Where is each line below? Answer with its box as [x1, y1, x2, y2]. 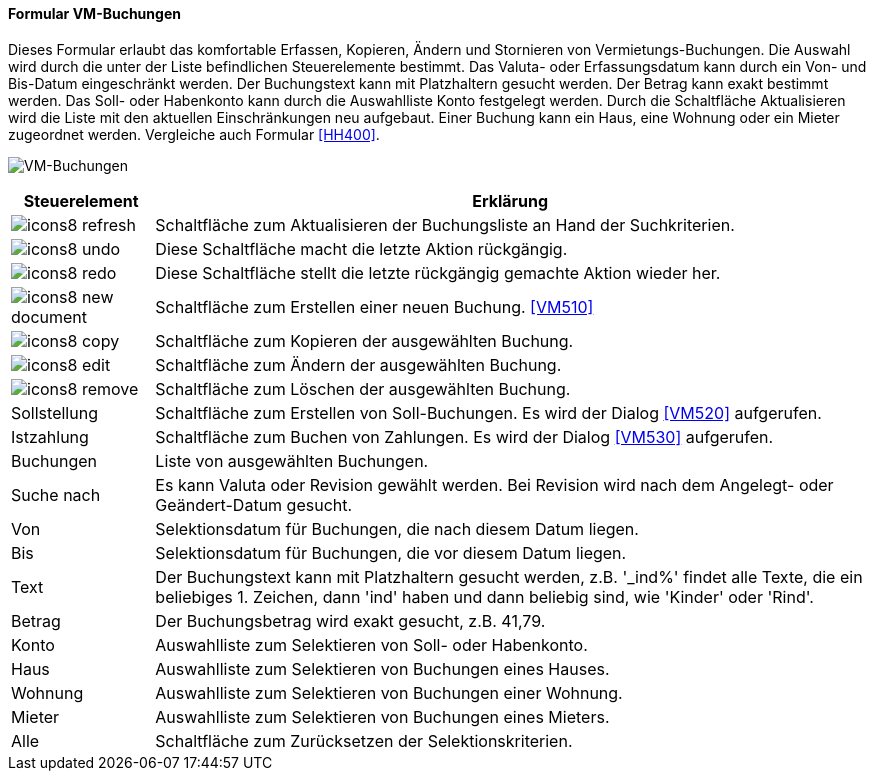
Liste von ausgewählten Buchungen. [155, 450, 429, 471]
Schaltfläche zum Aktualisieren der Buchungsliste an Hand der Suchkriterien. [155, 214, 735, 235]
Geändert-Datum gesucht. [155, 494, 353, 515]
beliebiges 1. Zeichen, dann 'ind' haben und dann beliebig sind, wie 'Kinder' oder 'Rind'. [155, 586, 814, 607]
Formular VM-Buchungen [8, 5, 181, 22]
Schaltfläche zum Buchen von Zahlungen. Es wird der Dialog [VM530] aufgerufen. [155, 426, 774, 447]
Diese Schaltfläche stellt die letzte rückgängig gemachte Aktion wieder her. [155, 262, 721, 283]
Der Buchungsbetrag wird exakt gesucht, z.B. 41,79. [155, 610, 546, 631]
